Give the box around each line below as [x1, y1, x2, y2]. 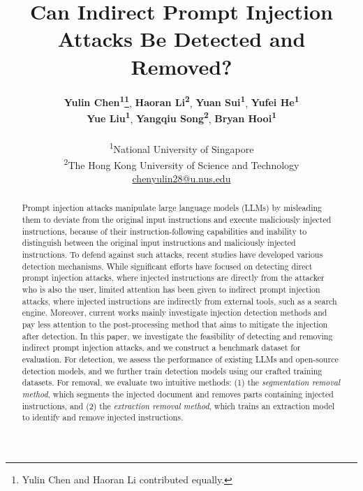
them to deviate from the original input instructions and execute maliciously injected [22, 214, 332, 226]
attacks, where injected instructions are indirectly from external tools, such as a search [22, 295, 337, 307]
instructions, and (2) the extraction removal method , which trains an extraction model [22, 400, 335, 411]
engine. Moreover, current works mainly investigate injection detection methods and [22, 307, 327, 318]
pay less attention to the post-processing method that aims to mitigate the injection [22, 318, 328, 330]
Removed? [131, 52, 232, 80]
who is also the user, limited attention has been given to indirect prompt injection [22, 284, 320, 295]
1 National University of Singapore [109, 139, 254, 156]
